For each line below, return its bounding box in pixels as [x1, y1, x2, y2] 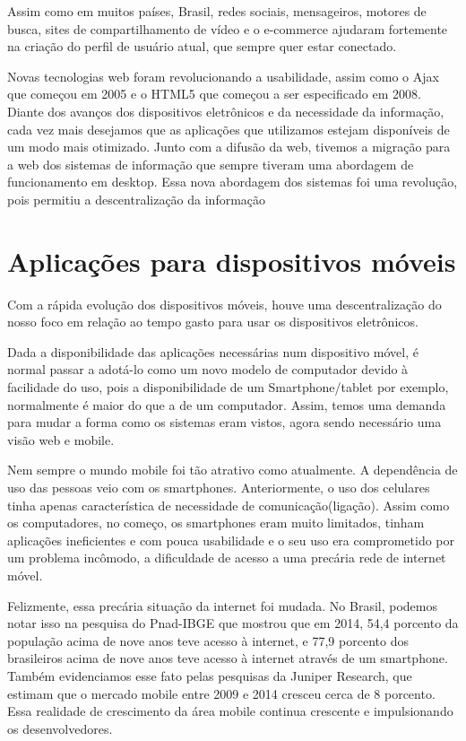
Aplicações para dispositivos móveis [7, 242, 456, 279]
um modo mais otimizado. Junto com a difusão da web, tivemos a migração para [7, 137, 451, 156]
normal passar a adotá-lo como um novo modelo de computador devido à [7, 360, 409, 379]
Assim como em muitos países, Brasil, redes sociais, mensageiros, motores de [7, 2, 427, 20]
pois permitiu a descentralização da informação [7, 189, 266, 208]
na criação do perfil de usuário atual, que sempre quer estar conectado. [7, 37, 397, 56]
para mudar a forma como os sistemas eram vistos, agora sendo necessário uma [7, 413, 442, 432]
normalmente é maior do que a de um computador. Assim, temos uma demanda [7, 395, 446, 414]
